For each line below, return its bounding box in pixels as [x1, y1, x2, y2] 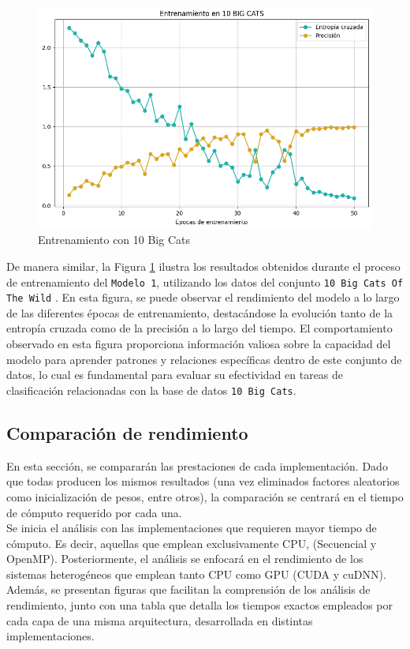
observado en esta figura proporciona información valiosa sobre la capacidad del [6, 336, 391, 352]
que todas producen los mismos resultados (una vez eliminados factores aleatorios [6, 473, 400, 490]
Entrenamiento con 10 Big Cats [38, 231, 190, 248]
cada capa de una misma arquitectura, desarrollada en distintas [6, 612, 313, 628]
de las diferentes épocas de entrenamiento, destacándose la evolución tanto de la [6, 304, 393, 321]
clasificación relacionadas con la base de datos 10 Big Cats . [6, 381, 296, 398]
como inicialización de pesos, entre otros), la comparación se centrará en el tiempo [6, 488, 404, 505]
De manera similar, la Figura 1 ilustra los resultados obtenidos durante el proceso [6, 257, 401, 274]
